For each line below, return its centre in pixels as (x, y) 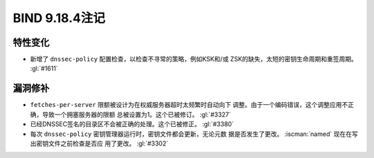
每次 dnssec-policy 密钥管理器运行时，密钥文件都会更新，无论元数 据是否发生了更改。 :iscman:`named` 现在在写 (194, 134)
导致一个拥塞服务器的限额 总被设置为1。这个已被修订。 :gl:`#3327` (136, 115)
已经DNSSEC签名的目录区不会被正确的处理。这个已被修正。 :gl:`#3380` (132, 124)
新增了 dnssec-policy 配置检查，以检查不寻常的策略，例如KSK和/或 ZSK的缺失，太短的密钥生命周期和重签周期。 (194, 59)
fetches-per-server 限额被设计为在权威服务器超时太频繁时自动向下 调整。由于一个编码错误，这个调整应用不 (189, 105)
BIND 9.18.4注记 (59, 18)
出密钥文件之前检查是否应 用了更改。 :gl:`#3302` (99, 143)
